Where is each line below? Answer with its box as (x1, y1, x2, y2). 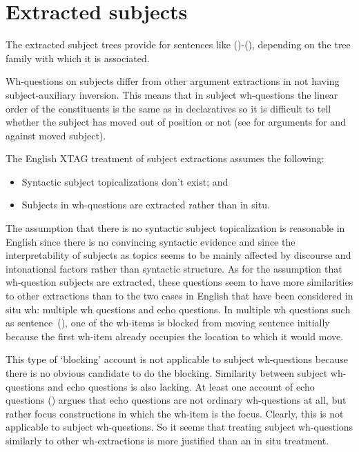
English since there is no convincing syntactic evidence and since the (6, 234, 295, 248)
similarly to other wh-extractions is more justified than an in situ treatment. (6, 433, 329, 447)
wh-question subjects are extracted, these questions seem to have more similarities (6, 275, 353, 289)
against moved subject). (6, 128, 106, 142)
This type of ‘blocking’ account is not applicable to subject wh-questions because (6, 352, 348, 366)
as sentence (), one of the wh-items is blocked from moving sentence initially (6, 315, 330, 330)
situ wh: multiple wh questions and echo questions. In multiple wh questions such (6, 302, 351, 316)
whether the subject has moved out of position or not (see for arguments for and (6, 115, 346, 129)
